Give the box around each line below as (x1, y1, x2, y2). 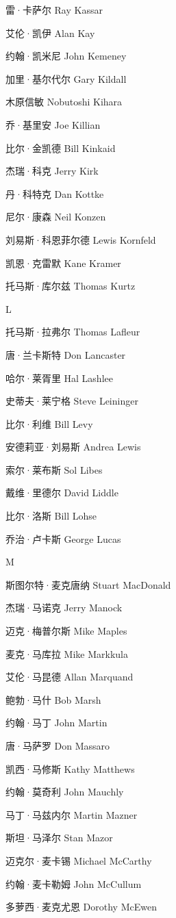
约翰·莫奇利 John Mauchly (5, 785, 124, 799)
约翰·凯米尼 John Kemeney (5, 49, 127, 63)
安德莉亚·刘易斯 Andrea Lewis (5, 439, 141, 454)
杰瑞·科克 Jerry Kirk (5, 164, 99, 178)
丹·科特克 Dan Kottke (5, 186, 104, 201)
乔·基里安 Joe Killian (5, 117, 101, 131)
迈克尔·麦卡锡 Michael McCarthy (5, 853, 152, 867)
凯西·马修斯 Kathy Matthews (5, 761, 135, 776)
